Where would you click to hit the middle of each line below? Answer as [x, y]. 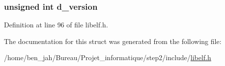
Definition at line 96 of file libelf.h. [56, 25]
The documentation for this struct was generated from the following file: [113, 41]
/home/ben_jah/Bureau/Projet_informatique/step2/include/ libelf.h [108, 57]
